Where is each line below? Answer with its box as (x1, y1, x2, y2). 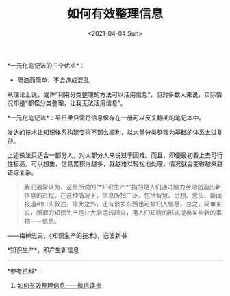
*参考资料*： (7, 267, 44, 275)
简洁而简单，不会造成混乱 (16, 76, 90, 84)
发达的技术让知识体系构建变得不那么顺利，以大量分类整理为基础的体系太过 (7, 128, 217, 136)
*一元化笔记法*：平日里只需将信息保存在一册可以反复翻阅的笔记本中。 (7, 113, 205, 122)
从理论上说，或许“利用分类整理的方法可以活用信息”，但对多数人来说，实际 (7, 90, 217, 98)
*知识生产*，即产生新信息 (7, 245, 80, 254)
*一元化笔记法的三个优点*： (7, 61, 86, 69)
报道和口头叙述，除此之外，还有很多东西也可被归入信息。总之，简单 (23, 200, 216, 208)
